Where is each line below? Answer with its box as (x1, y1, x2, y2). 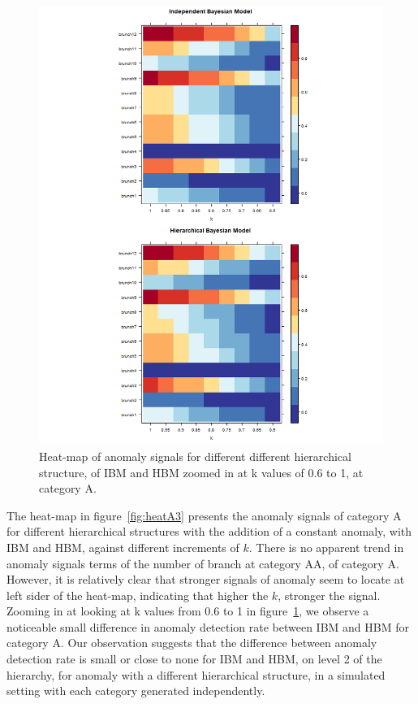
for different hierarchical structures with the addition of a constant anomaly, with (6, 523, 412, 540)
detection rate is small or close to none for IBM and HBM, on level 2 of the (6, 650, 382, 667)
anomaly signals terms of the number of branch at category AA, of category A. (6, 554, 399, 571)
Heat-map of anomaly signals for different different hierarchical (39, 447, 351, 464)
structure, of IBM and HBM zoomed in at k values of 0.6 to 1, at (39, 463, 364, 480)
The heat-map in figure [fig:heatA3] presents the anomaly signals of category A (6, 506, 402, 524)
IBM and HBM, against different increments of (6, 538, 239, 555)
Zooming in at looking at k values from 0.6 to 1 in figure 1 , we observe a (6, 602, 369, 619)
